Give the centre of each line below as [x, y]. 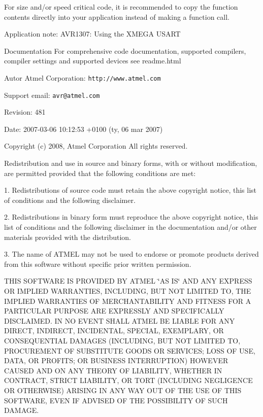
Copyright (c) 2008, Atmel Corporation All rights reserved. [96, 146]
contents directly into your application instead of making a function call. [117, 16]
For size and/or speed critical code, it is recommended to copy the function [121, 7]
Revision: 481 [25, 112]
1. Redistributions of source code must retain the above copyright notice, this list [130, 190]
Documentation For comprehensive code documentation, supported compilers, [125, 50]
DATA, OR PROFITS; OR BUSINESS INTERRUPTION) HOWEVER [116, 360]
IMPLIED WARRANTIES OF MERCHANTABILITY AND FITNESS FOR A [128, 301]
